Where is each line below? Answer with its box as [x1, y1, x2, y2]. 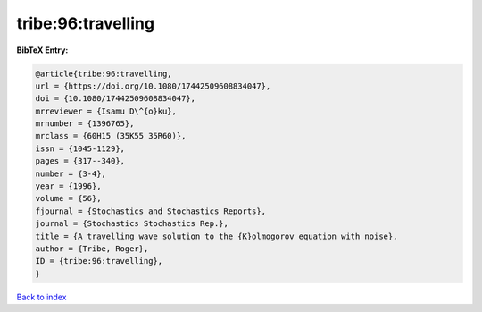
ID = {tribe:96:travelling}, [35, 256, 163, 266]
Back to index [16, 291, 67, 302]
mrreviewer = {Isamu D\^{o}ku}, [35, 105, 178, 116]
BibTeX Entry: [16, 45, 69, 55]
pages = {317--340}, [35, 156, 125, 166]
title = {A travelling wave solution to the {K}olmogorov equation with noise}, [35, 231, 398, 241]
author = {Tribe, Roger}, [35, 244, 149, 254]
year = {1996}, [35, 181, 102, 191]
